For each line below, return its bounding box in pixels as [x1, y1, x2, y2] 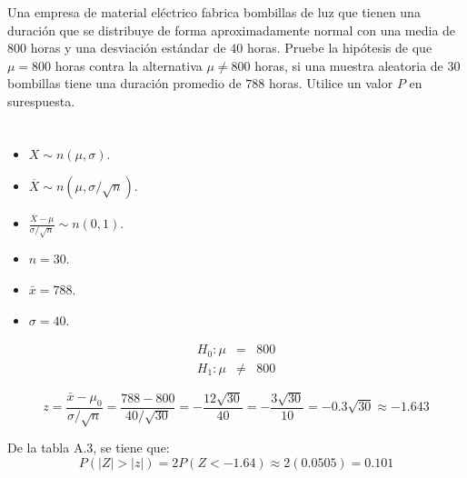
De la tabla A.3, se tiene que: [7, 438, 170, 457]
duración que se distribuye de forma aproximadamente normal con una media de [7, 20, 456, 39]
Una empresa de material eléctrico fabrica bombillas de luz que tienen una [7, 3, 421, 21]
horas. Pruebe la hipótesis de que [246, 38, 432, 57]
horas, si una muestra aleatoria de [254, 55, 443, 75]
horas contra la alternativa [55, 55, 203, 75]
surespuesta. [7, 91, 75, 110]
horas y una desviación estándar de [30, 38, 226, 57]
